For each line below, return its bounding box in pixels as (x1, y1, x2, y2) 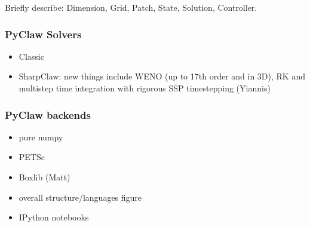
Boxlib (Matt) (19, 171, 70, 183)
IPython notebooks (19, 211, 89, 223)
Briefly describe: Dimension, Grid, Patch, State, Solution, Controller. (5, 1, 257, 13)
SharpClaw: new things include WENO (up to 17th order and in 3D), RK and (19, 70, 305, 82)
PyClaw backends (5, 107, 91, 122)
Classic (19, 50, 44, 62)
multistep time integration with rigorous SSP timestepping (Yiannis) (19, 82, 271, 94)
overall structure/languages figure (19, 191, 142, 203)
